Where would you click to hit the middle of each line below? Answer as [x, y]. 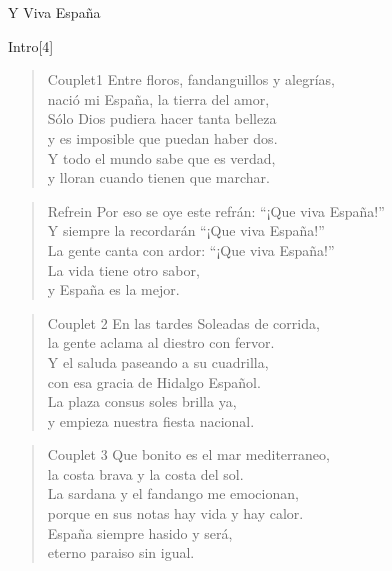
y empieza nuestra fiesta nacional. [151, 420]
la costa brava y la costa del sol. [145, 473]
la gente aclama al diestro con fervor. [161, 342]
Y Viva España [54, 12]
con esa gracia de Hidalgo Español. [154, 381]
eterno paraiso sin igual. [121, 552]
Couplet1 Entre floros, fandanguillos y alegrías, [191, 79]
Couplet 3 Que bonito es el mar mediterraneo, [188, 454]
